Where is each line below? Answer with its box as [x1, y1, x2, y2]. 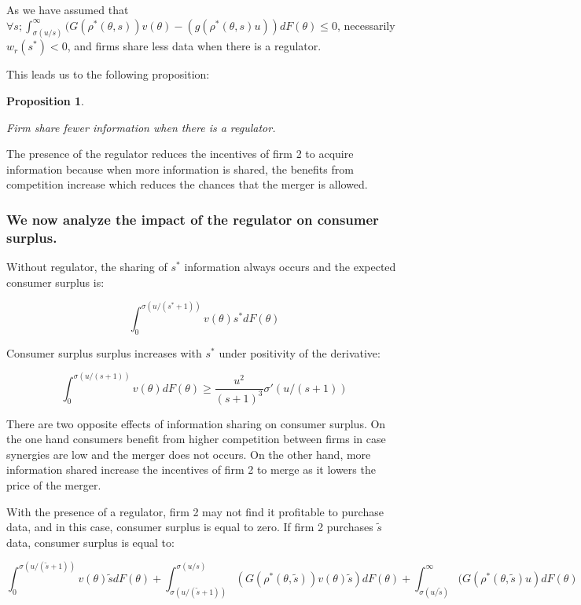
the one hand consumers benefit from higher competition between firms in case [6, 431, 386, 447]
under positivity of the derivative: [219, 344, 381, 361]
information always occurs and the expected [184, 258, 396, 275]
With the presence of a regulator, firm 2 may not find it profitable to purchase [6, 503, 384, 519]
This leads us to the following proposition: [6, 66, 210, 82]
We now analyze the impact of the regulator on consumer [6, 209, 379, 229]
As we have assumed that [6, 2, 129, 17]
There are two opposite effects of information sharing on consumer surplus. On [6, 415, 386, 431]
